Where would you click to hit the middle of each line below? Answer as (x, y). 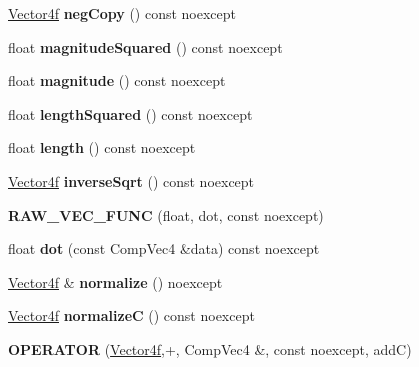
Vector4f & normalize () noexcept (115, 281)
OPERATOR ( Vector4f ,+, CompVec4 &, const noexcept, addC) (210, 348)
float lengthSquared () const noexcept (130, 113)
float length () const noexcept (102, 147)
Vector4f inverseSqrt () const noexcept (131, 180)
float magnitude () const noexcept (117, 80)
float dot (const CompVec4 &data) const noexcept (164, 248)
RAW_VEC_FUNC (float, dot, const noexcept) (166, 214)
